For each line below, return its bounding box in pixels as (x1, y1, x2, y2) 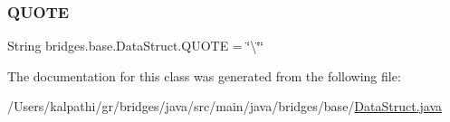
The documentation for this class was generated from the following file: (7, 66, 401, 85)
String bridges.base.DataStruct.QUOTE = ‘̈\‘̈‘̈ (7, 36, 264, 55)
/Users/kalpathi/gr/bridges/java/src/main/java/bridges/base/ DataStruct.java (7, 97, 443, 116)
